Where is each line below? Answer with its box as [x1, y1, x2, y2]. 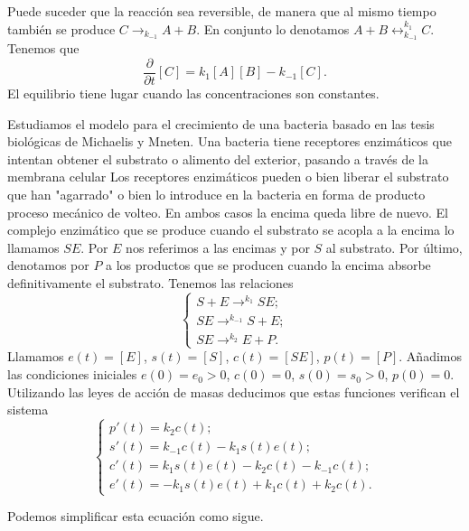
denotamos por [7, 256, 89, 275]
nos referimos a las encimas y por [126, 238, 310, 256]
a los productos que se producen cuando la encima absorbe [106, 256, 431, 275]
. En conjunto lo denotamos [196, 19, 350, 38]
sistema [7, 400, 49, 419]
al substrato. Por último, [325, 238, 463, 256]
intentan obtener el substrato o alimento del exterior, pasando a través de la [7, 149, 428, 168]
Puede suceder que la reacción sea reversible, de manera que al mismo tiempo [7, 2, 436, 20]
